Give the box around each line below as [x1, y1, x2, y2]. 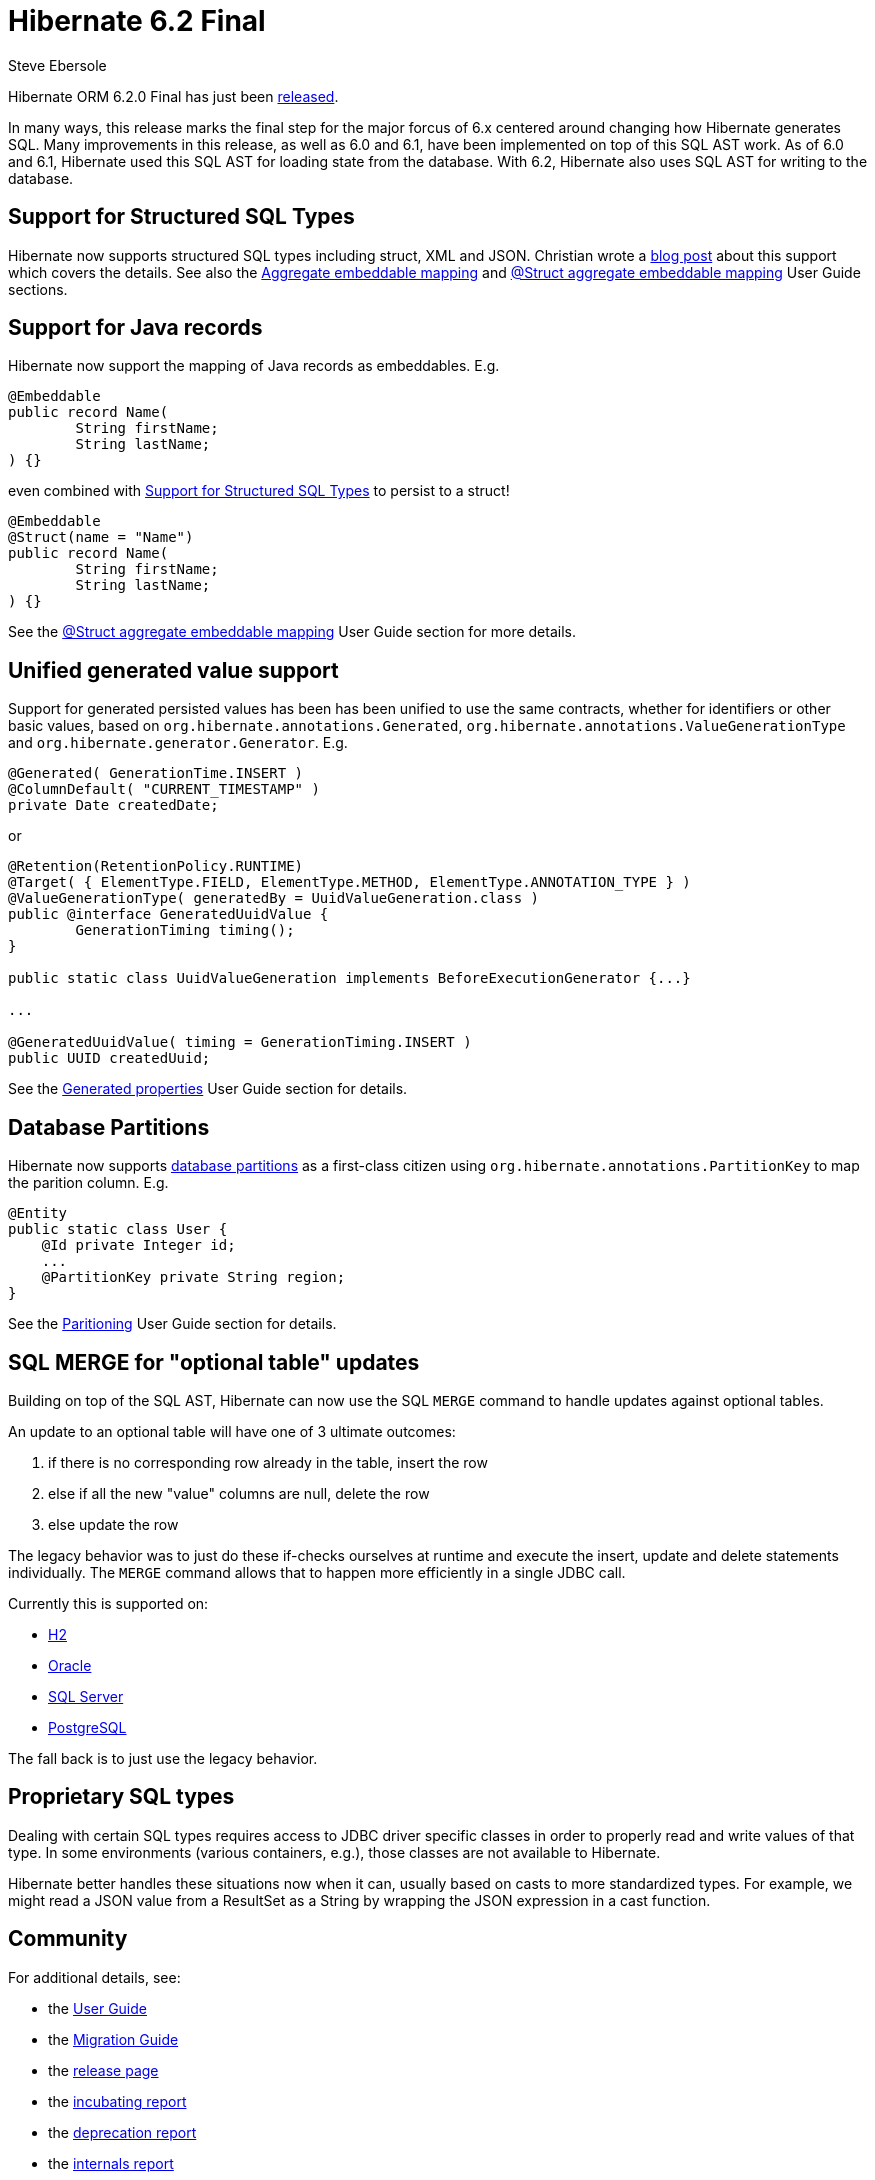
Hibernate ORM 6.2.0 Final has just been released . [8, 87, 339, 105]
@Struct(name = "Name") [8, 529, 194, 546]
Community [8, 1926, 128, 1952]
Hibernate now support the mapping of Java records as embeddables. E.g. [8, 357, 500, 375]
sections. [8, 280, 68, 298]
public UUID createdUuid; [8, 1050, 211, 1067]
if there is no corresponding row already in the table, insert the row [48, 1453, 488, 1471]
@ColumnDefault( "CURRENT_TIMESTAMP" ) [8, 781, 320, 798]
